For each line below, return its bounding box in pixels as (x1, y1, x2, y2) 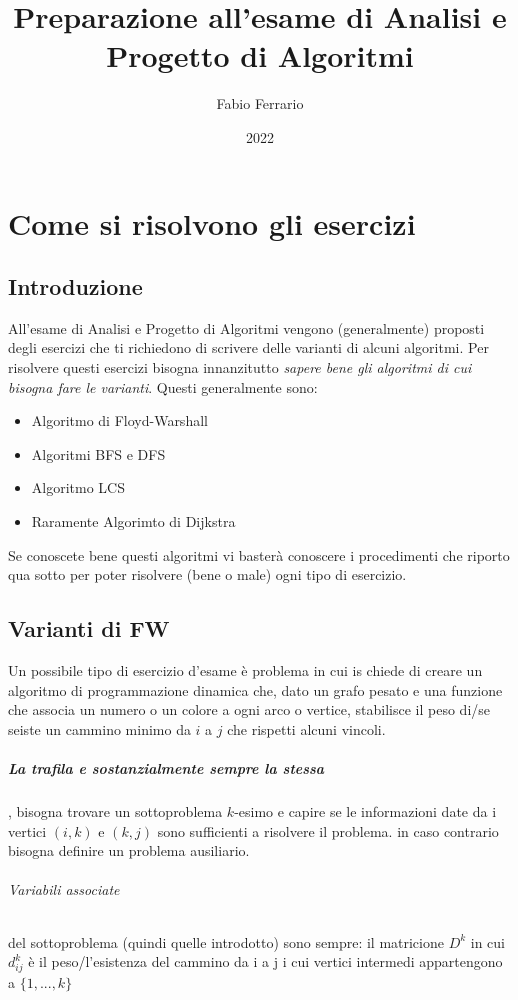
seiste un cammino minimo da (8, 718, 191, 739)
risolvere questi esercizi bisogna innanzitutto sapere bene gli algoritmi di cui (8, 357, 472, 378)
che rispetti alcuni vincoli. (227, 718, 386, 739)
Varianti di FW (8, 613, 170, 644)
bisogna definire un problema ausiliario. (8, 840, 250, 861)
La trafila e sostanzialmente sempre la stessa (8, 758, 325, 778)
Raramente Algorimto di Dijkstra (31, 511, 236, 532)
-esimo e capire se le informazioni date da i (234, 800, 497, 821)
